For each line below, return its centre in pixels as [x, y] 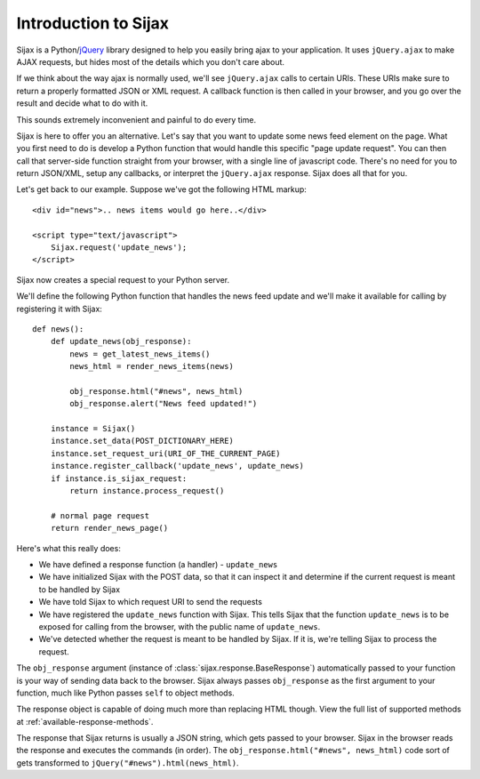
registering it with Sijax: [59, 309]
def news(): [58, 329]
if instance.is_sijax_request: [119, 478]
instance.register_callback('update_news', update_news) [177, 466]
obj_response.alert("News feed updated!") [164, 404]
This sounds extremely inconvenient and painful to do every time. [136, 119]
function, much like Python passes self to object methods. [125, 693]
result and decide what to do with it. [82, 103]
